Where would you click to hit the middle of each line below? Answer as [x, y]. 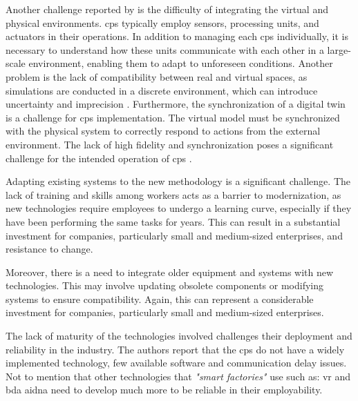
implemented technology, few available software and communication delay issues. [176, 363]
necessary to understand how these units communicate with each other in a [165, 49]
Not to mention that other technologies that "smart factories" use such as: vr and [178, 376]
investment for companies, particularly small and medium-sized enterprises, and [174, 235]
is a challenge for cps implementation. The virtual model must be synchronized [173, 117]
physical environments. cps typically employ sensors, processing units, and [162, 22]
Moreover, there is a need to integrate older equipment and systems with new [170, 272]
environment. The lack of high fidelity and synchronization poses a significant [170, 144]
